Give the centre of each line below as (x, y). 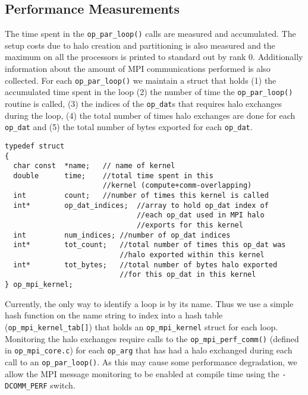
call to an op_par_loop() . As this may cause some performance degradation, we (151, 361)
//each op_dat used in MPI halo (200, 215)
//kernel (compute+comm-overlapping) (177, 186)
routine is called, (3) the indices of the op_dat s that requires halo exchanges (143, 103)
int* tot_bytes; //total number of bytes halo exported (145, 265)
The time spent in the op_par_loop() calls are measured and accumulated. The (150, 34)
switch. (63, 385)
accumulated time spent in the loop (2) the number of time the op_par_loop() (149, 92)
